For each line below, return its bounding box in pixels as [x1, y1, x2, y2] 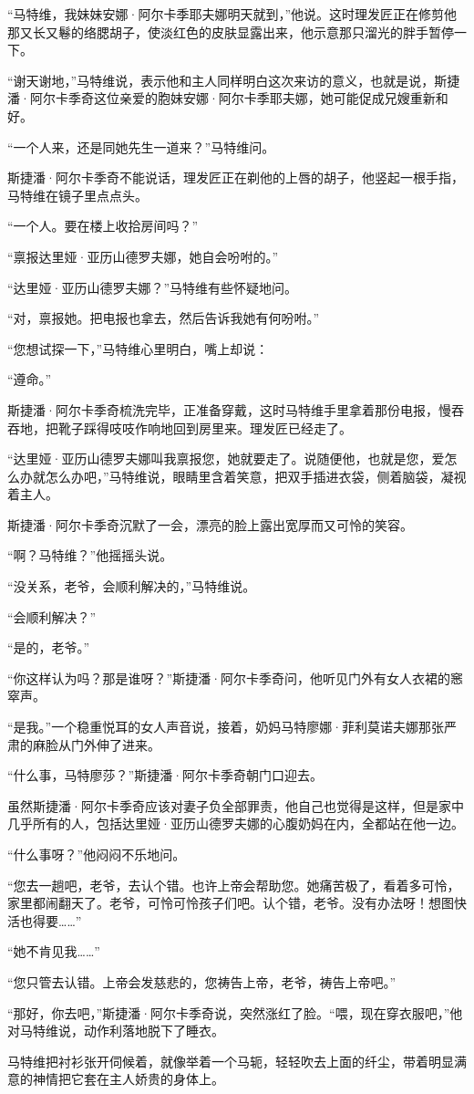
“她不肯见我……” [7, 942, 100, 961]
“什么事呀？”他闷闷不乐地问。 [7, 845, 186, 863]
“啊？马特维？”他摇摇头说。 [7, 546, 173, 565]
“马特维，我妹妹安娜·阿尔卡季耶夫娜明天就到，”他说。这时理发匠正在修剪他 [7, 5, 458, 23]
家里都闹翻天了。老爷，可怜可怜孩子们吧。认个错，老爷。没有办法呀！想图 [7, 893, 454, 912]
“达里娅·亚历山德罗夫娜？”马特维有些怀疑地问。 [7, 277, 298, 297]
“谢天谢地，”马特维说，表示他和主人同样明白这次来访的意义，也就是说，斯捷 [7, 70, 460, 89]
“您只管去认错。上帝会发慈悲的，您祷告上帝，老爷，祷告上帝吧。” [7, 972, 397, 991]
